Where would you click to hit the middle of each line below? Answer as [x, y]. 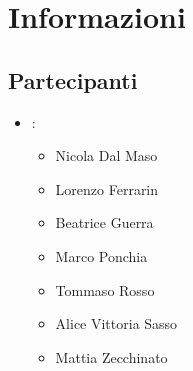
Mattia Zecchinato [111, 356]
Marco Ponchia [101, 255]
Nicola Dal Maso [106, 155]
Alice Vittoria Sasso [116, 323]
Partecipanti [73, 79]
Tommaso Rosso [105, 289]
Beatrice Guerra [104, 222]
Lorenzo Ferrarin [107, 188]
